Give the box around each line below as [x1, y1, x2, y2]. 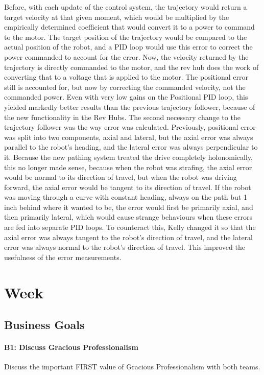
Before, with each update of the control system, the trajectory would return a [4, 2, 247, 12]
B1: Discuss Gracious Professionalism [4, 342, 138, 353]
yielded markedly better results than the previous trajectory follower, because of [4, 101, 255, 112]
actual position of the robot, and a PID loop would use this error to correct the [4, 41, 253, 52]
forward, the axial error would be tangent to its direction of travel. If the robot [4, 181, 251, 192]
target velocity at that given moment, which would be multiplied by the [4, 11, 229, 22]
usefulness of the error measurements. [4, 251, 122, 262]
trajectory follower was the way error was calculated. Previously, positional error [4, 122, 256, 132]
